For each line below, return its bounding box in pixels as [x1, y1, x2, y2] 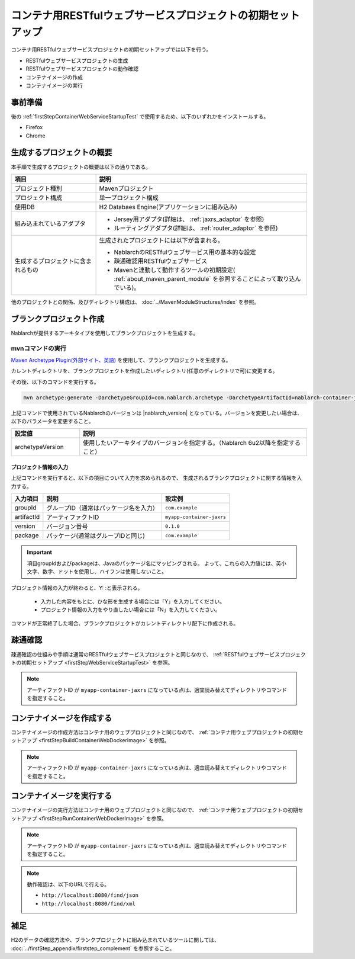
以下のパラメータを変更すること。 [11, 418, 94, 425]
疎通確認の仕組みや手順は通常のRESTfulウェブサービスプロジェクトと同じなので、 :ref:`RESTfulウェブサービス [11, 650, 280, 657]
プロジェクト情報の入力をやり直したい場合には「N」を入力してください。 [40, 606, 221, 613]
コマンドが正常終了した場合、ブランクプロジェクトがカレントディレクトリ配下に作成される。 [11, 620, 239, 627]
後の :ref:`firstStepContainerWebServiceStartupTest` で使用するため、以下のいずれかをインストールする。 [11, 113, 269, 120]
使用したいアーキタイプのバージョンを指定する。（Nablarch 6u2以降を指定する [83, 439, 301, 447]
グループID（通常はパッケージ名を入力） [46, 504, 159, 512]
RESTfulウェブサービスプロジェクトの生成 [25, 57, 128, 64]
